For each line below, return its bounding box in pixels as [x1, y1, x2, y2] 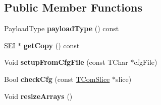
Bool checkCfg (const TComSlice [4, 73, 110, 84]
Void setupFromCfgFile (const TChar [4, 57, 128, 67]
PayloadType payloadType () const [4, 23, 119, 34]
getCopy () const [23, 40, 80, 50]
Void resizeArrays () [4, 90, 73, 101]
